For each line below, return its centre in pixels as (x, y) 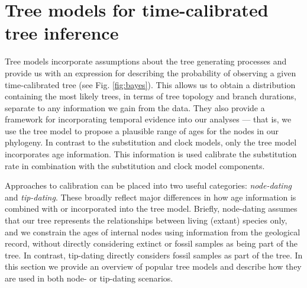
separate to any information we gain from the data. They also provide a (135, 107)
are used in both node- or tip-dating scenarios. (89, 278)
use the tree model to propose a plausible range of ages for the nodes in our (142, 130)
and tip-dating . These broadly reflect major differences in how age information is (151, 197)
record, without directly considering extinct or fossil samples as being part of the (151, 243)
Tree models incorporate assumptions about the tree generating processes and (146, 61)
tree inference (62, 33)
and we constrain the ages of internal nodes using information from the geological (153, 232)
